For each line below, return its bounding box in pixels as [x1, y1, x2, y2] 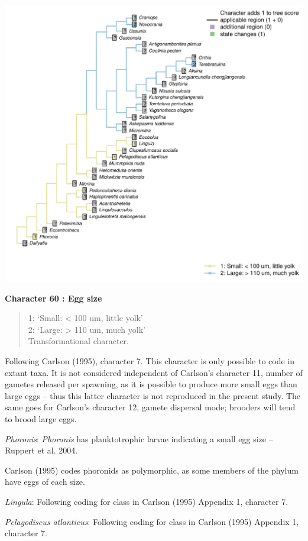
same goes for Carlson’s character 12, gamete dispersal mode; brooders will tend [5, 401, 296, 413]
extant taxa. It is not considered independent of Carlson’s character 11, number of [5, 366, 303, 378]
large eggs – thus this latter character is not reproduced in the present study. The [5, 389, 301, 401]
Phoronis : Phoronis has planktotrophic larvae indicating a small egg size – [5, 432, 273, 445]
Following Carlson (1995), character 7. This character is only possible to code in [5, 355, 294, 367]
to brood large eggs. [5, 413, 77, 425]
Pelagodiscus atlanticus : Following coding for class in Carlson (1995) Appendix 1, [5, 515, 299, 527]
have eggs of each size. [5, 475, 85, 488]
